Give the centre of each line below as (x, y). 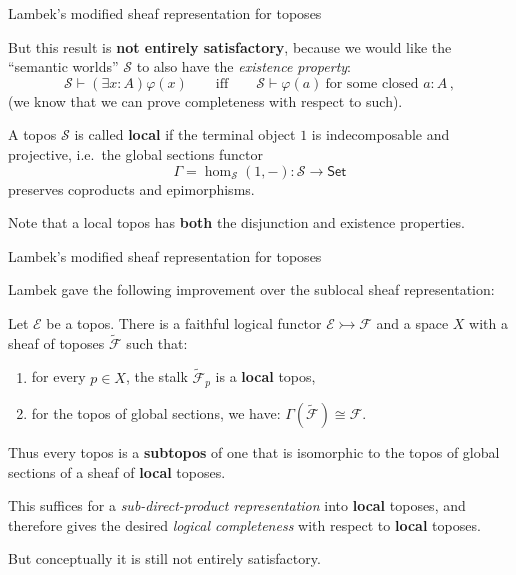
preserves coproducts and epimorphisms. (131, 188)
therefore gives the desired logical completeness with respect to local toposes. (244, 524)
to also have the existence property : (243, 66)
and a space (412, 322)
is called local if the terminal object (185, 134)
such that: (157, 342)
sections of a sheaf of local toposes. (117, 471)
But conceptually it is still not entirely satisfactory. (164, 558)
